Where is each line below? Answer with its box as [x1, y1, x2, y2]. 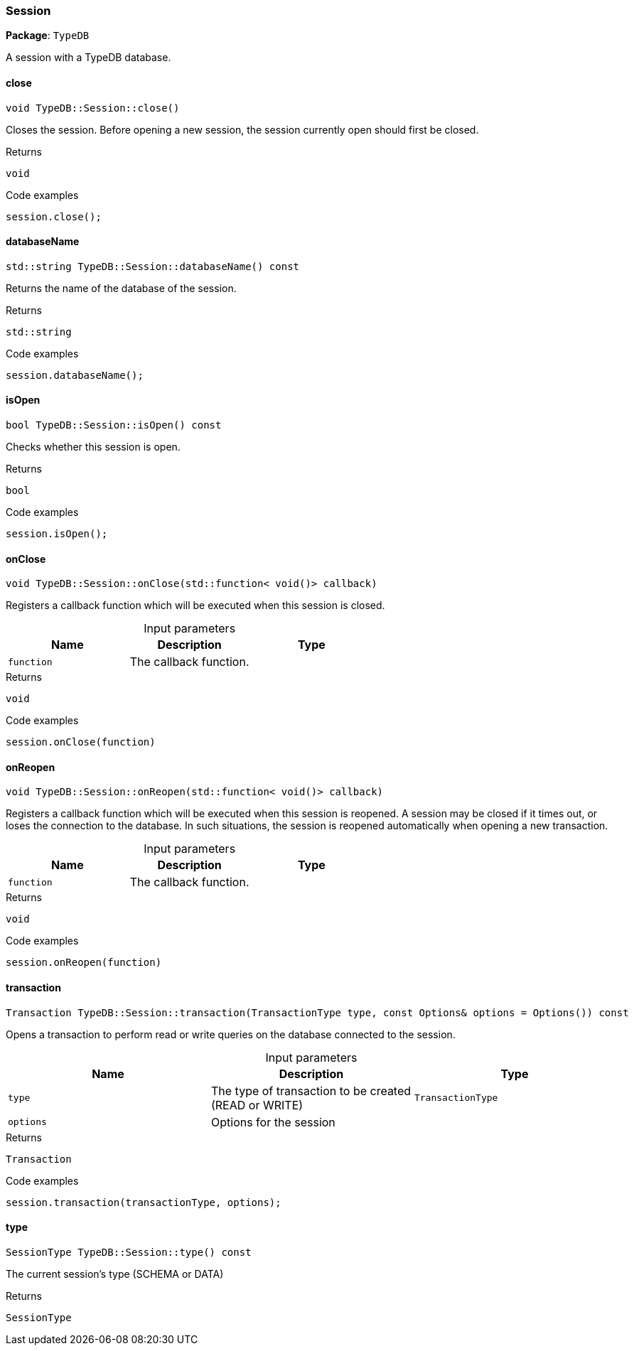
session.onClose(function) [6, 736, 156, 748]
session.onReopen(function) [6, 957, 162, 969]
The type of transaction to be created [210, 1083, 412, 1098]
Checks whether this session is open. [6, 441, 181, 453]
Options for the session [210, 1114, 335, 1129]
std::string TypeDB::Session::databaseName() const [6, 260, 300, 272]
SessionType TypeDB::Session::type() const [6, 1246, 252, 1258]
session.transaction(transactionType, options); [6, 1196, 281, 1208]
